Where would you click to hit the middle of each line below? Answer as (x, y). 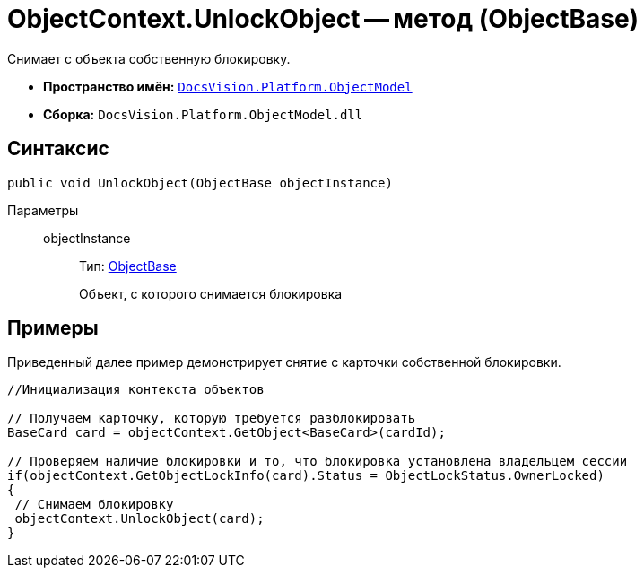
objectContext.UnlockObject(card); (139, 519)
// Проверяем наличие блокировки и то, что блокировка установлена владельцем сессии (318, 462)
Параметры (43, 210)
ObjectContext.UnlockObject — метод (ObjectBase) (323, 19)
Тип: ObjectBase (128, 266)
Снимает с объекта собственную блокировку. (149, 58)
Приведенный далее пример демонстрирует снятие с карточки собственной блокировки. (284, 362)
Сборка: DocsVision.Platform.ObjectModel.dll (203, 114)
